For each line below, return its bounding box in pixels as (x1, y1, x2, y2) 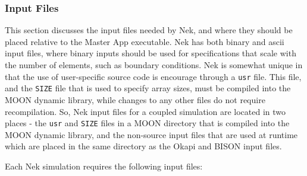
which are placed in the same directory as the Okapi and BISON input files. (5, 140, 282, 152)
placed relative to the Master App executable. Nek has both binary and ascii (5, 35, 284, 47)
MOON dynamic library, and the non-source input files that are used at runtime (5, 128, 298, 140)
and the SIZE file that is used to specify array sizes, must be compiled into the (5, 82, 291, 94)
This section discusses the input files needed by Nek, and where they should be (5, 24, 293, 36)
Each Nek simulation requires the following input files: (5, 159, 203, 172)
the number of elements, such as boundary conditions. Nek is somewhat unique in (5, 59, 303, 71)
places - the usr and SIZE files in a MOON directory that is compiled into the (5, 117, 290, 129)
